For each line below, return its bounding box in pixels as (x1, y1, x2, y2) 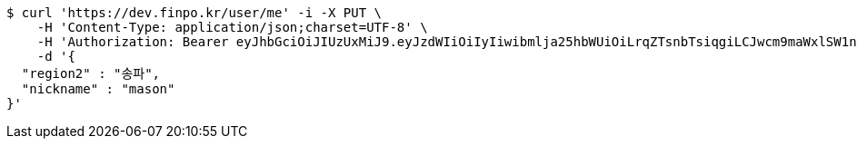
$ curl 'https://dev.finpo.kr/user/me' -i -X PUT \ (6, 5, 383, 20)
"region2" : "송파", (21, 66, 161, 81)
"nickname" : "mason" (21, 82, 175, 96)
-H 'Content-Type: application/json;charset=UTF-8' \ (36, 20, 428, 34)
